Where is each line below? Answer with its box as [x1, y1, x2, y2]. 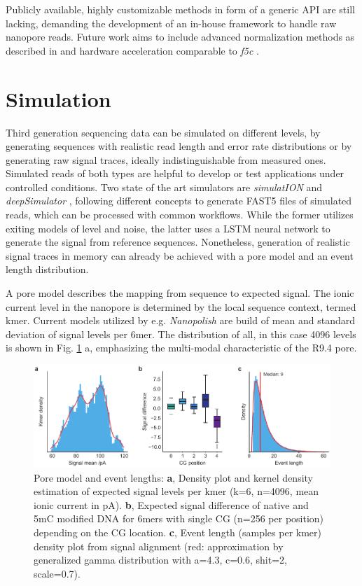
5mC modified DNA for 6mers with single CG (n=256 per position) [34, 511, 324, 526]
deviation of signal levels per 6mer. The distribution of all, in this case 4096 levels [6, 326, 356, 341]
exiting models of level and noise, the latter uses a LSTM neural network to [6, 221, 330, 235]
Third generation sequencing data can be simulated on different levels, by [6, 125, 321, 139]
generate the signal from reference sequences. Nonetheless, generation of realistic [6, 235, 350, 249]
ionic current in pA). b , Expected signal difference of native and [34, 497, 309, 512]
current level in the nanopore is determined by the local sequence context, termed [6, 299, 356, 314]
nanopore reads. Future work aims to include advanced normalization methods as [6, 29, 355, 44]
